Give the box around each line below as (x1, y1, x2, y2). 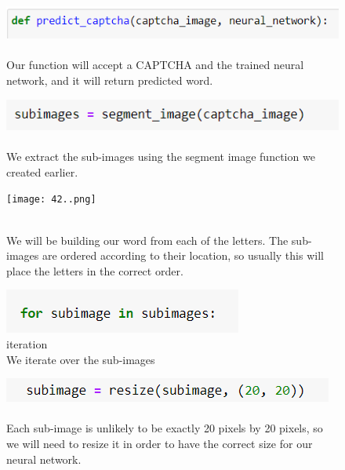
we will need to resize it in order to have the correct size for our (6, 435, 313, 451)
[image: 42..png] (6, 194, 96, 206)
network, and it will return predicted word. (6, 71, 213, 88)
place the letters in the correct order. (6, 262, 183, 279)
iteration (6, 336, 48, 352)
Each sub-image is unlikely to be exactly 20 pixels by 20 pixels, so (6, 420, 323, 436)
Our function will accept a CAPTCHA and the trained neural (6, 56, 304, 73)
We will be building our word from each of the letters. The (6, 231, 289, 248)
